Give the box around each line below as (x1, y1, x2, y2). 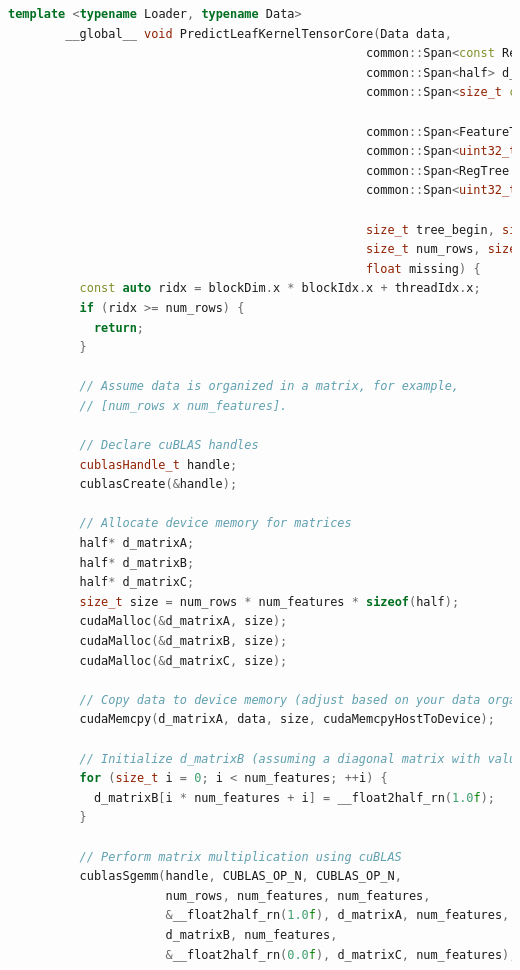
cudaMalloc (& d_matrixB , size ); (79, 634, 288, 648)
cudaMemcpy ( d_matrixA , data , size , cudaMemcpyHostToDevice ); (79, 712, 495, 727)
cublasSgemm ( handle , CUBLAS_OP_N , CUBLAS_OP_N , (79, 869, 402, 884)
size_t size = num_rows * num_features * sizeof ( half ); (79, 594, 460, 609)
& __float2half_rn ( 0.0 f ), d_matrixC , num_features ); (165, 947, 517, 962)
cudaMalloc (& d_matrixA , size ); (79, 614, 288, 629)
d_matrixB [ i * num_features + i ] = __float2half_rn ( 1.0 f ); (93, 790, 495, 805)
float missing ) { (365, 261, 481, 276)
